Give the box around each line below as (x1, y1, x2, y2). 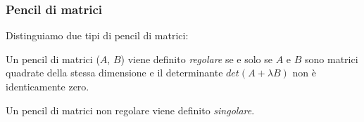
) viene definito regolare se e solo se (120, 51, 273, 66)
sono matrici (305, 51, 358, 66)
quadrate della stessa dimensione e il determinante (6, 65, 223, 80)
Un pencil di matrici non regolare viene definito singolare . (6, 102, 255, 117)
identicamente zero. (6, 79, 89, 93)
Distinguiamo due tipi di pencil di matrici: (6, 28, 189, 43)
